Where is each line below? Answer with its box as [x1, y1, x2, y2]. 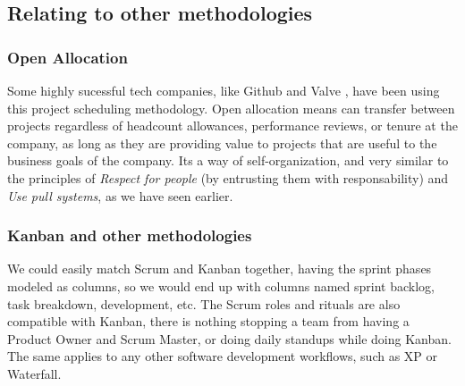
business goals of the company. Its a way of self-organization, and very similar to [7, 151, 449, 170]
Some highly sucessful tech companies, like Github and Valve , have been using [7, 81, 440, 99]
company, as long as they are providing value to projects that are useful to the [7, 133, 437, 152]
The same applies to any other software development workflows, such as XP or [7, 347, 438, 365]
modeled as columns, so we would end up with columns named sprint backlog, [7, 276, 435, 295]
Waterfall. [7, 364, 62, 382]
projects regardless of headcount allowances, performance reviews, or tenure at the [7, 116, 458, 135]
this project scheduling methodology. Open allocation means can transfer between [7, 98, 455, 117]
